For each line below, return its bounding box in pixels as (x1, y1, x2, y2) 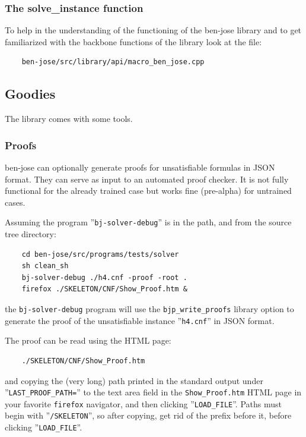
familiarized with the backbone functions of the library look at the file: (5, 35, 262, 48)
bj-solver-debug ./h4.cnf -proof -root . (21, 273, 187, 282)
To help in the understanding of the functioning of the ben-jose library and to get (5, 24, 302, 36)
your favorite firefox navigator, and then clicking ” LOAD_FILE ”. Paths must (5, 397, 282, 410)
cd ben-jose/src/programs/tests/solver (21, 250, 179, 259)
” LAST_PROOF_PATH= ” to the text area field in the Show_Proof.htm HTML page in (5, 386, 302, 398)
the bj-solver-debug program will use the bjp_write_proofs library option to (5, 303, 294, 315)
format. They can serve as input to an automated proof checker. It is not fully (5, 172, 289, 185)
